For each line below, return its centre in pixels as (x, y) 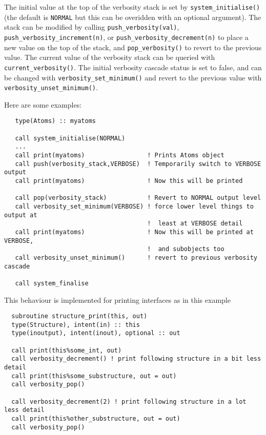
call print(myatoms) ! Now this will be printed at (134, 232)
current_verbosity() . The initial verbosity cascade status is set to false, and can (133, 67)
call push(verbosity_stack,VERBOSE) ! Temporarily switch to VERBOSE (138, 164)
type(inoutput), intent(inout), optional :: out (96, 333)
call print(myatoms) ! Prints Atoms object (120, 156)
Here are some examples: (43, 104)
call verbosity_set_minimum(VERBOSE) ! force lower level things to (134, 206)
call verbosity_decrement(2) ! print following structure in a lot (129, 401)
